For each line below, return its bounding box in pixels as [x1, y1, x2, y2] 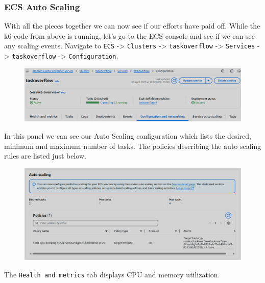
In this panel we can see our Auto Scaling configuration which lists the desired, [4, 131, 251, 141]
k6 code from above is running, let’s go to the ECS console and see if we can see [4, 30, 255, 41]
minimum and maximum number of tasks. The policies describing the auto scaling [4, 140, 261, 151]
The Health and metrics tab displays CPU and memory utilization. [4, 269, 220, 279]
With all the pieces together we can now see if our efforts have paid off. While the [4, 20, 260, 31]
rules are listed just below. [4, 150, 86, 161]
